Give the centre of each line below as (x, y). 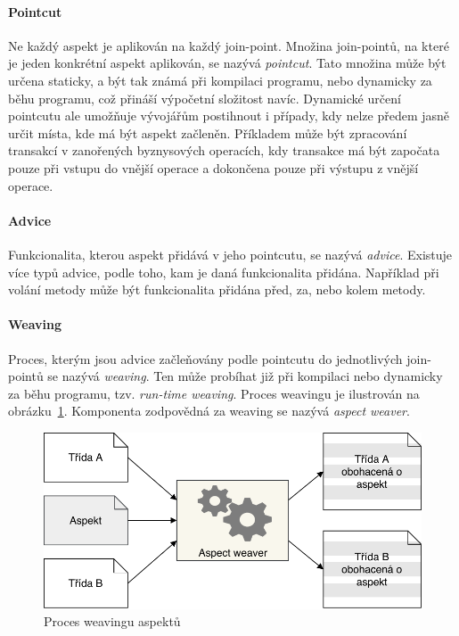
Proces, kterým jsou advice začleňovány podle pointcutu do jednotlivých (205, 358)
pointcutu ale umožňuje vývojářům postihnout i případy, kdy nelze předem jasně (229, 116)
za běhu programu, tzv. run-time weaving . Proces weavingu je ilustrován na (214, 393)
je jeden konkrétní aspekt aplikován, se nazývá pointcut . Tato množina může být (227, 63)
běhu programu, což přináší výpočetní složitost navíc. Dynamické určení (205, 98)
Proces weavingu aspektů (112, 621)
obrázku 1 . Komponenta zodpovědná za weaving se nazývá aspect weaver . (209, 411)
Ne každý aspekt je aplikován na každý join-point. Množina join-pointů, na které (229, 45)
